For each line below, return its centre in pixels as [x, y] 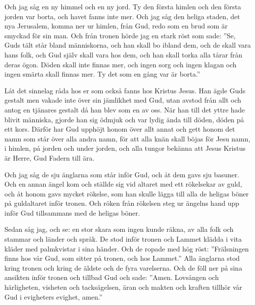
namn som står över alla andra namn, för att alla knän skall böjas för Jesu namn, [127, 138]
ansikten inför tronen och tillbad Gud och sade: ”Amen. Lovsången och [112, 277]
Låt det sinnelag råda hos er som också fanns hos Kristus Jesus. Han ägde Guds [125, 90]
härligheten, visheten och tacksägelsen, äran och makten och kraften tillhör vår [123, 287]
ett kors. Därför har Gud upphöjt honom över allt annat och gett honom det [120, 129]
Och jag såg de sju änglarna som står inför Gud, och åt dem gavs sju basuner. [122, 174]
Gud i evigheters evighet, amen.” [54, 296]
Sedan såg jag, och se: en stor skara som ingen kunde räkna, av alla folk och [119, 229]
